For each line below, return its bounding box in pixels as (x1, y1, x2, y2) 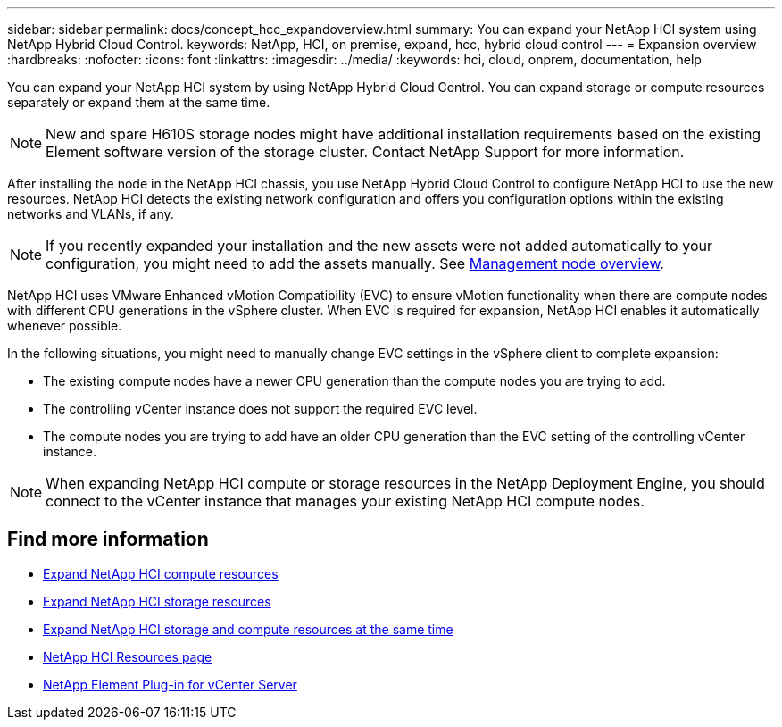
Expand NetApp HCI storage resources (43, 593, 271, 609)
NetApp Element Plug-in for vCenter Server (43, 676, 297, 692)
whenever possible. (7, 318, 122, 333)
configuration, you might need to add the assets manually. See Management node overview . (46, 255, 664, 272)
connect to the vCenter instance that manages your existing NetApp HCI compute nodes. (46, 492, 645, 510)
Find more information (7, 528, 209, 551)
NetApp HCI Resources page (43, 648, 212, 664)
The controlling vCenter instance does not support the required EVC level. (43, 401, 478, 416)
